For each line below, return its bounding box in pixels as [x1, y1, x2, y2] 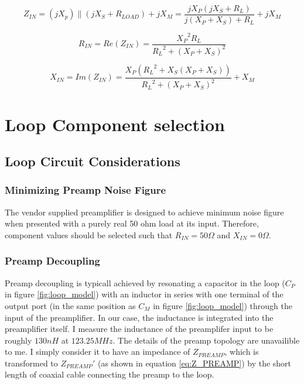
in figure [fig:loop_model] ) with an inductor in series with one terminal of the [5, 288, 283, 300]
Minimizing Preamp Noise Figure [5, 183, 166, 197]
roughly [5, 334, 32, 346]
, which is [224, 345, 259, 358]
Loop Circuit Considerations [5, 152, 180, 170]
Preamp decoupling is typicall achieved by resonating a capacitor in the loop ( [5, 276, 285, 289]
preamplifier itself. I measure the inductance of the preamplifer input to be [5, 323, 274, 335]
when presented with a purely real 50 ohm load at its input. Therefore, [5, 217, 259, 229]
